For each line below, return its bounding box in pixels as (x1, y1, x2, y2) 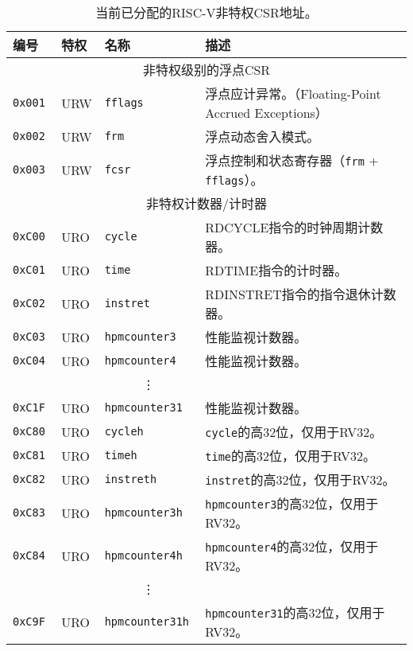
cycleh (104, 425, 144, 438)
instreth (104, 473, 157, 485)
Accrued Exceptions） (205, 103, 328, 122)
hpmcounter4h (104, 549, 183, 562)
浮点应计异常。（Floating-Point (205, 84, 381, 103)
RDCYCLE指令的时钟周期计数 (205, 218, 384, 236)
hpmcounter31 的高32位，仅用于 (205, 603, 385, 622)
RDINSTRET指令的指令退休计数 (205, 285, 396, 303)
